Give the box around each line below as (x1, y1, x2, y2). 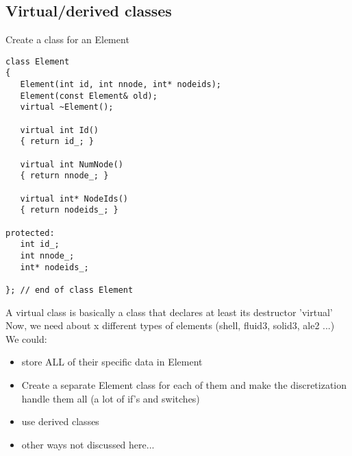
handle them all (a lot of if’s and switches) (21, 391, 200, 405)
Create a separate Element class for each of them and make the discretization (21, 377, 347, 392)
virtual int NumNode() (20, 159, 123, 169)
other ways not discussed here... (21, 437, 155, 451)
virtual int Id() (20, 125, 99, 135)
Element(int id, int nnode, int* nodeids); (20, 80, 221, 90)
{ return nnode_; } (20, 171, 109, 181)
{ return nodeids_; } (20, 205, 118, 215)
